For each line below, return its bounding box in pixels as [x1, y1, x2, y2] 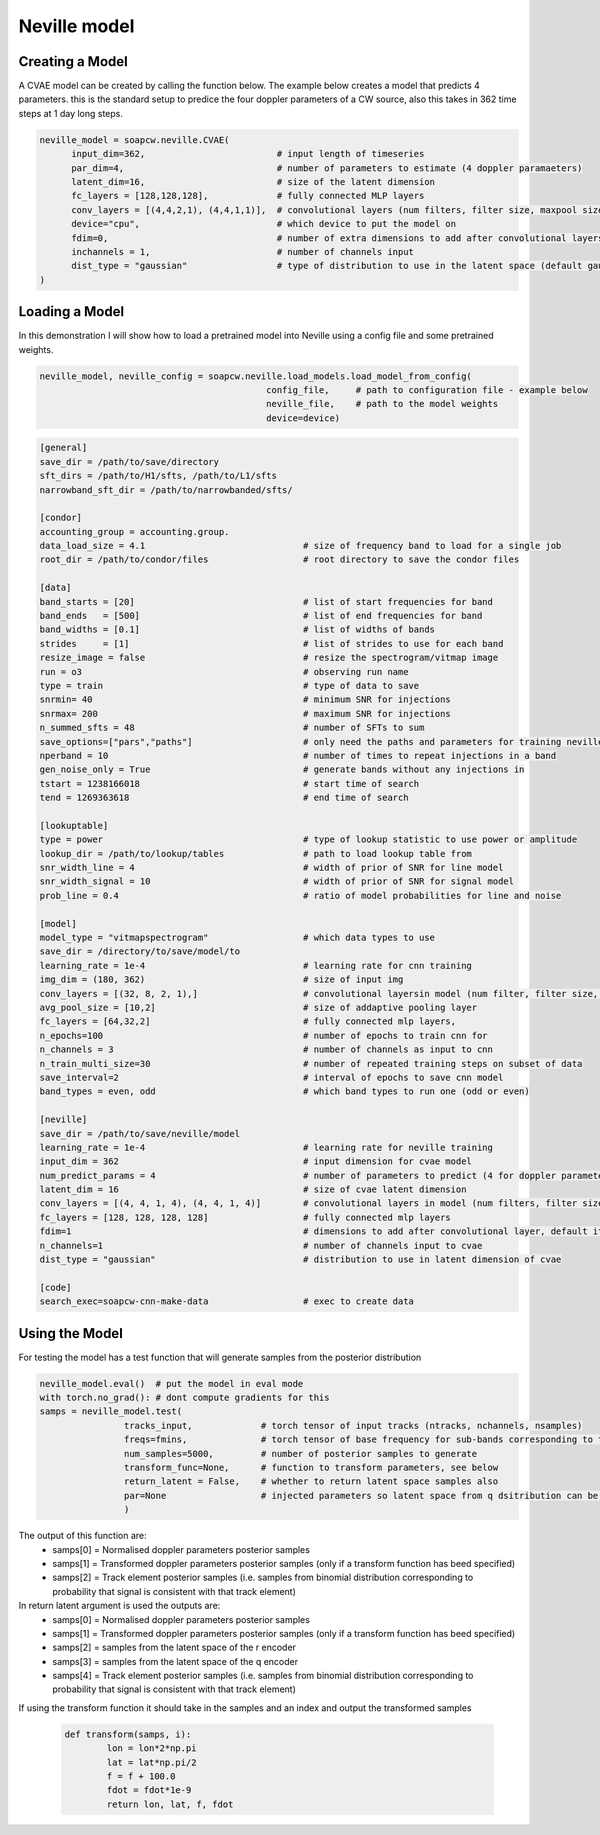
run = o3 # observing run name [39, 666, 409, 677]
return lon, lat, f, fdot [106, 1798, 234, 1810]
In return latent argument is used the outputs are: [18, 1600, 221, 1612]
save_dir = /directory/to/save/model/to [39, 946, 240, 957]
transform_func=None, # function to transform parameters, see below [123, 1462, 499, 1474]
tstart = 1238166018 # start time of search [39, 778, 420, 789]
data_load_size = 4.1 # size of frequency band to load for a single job [39, 540, 562, 552]
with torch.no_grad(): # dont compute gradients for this [39, 1392, 330, 1404]
